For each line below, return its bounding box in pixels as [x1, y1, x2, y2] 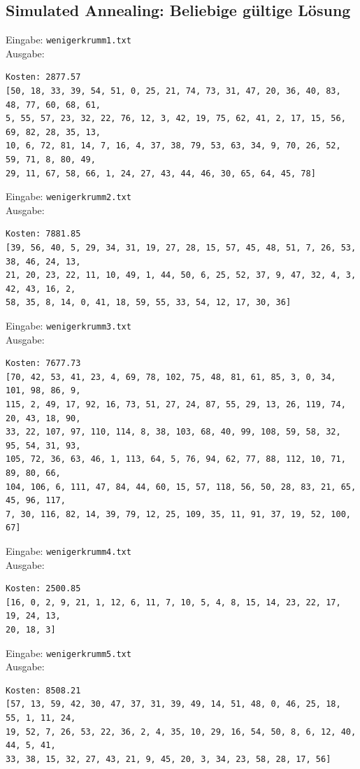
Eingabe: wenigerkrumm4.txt [6, 543, 131, 558]
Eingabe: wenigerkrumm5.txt [6, 645, 131, 660]
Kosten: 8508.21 [6, 685, 81, 696]
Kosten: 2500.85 [6, 584, 81, 594]
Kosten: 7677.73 [6, 358, 81, 369]
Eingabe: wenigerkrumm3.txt [6, 318, 131, 333]
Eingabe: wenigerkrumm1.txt [6, 32, 131, 47]
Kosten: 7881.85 [6, 229, 81, 239]
